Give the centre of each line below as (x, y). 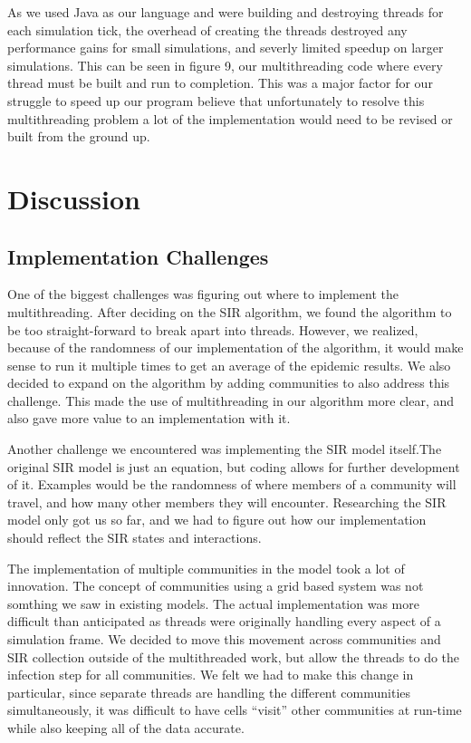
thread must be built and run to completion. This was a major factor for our (220, 83)
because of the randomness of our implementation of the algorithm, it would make (235, 347)
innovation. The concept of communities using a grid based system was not (216, 586)
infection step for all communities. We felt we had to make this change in (211, 675)
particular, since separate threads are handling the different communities (209, 692)
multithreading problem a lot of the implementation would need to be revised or (230, 118)
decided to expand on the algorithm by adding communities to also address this (229, 383)
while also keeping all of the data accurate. (126, 727)
